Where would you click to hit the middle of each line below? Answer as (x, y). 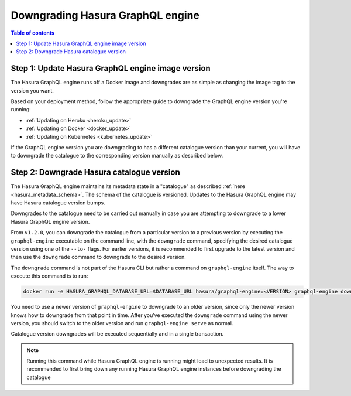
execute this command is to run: (49, 276)
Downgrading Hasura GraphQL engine (105, 15)
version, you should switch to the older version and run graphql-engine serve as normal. (122, 323)
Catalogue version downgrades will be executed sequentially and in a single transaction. (117, 334)
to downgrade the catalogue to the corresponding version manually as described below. (117, 156)
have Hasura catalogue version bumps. (58, 203)
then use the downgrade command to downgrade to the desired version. (99, 257)
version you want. (32, 90)
